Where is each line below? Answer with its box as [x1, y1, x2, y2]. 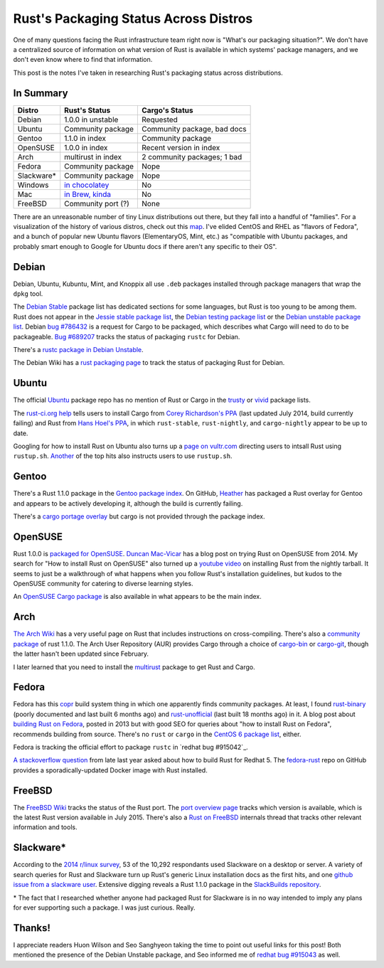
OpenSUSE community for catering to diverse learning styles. [13, 580, 193, 588]
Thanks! [13, 922, 51, 934]
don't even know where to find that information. [13, 55, 153, 64]
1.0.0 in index [64, 142, 108, 152]
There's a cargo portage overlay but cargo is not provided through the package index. [13, 512, 265, 521]
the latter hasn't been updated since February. [13, 649, 149, 658]
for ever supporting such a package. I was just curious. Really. [13, 903, 196, 912]
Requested [142, 115, 178, 124]
